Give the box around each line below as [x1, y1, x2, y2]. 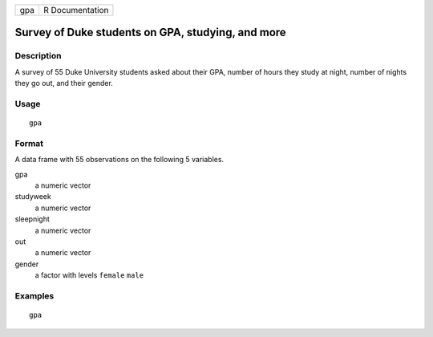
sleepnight [14, 214, 50, 224]
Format [14, 137, 44, 148]
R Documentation [42, 5, 109, 15]
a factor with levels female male [34, 270, 144, 280]
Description [14, 51, 62, 62]
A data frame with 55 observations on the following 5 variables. [14, 155, 225, 164]
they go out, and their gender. [14, 79, 114, 88]
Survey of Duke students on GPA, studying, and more [14, 26, 286, 39]
